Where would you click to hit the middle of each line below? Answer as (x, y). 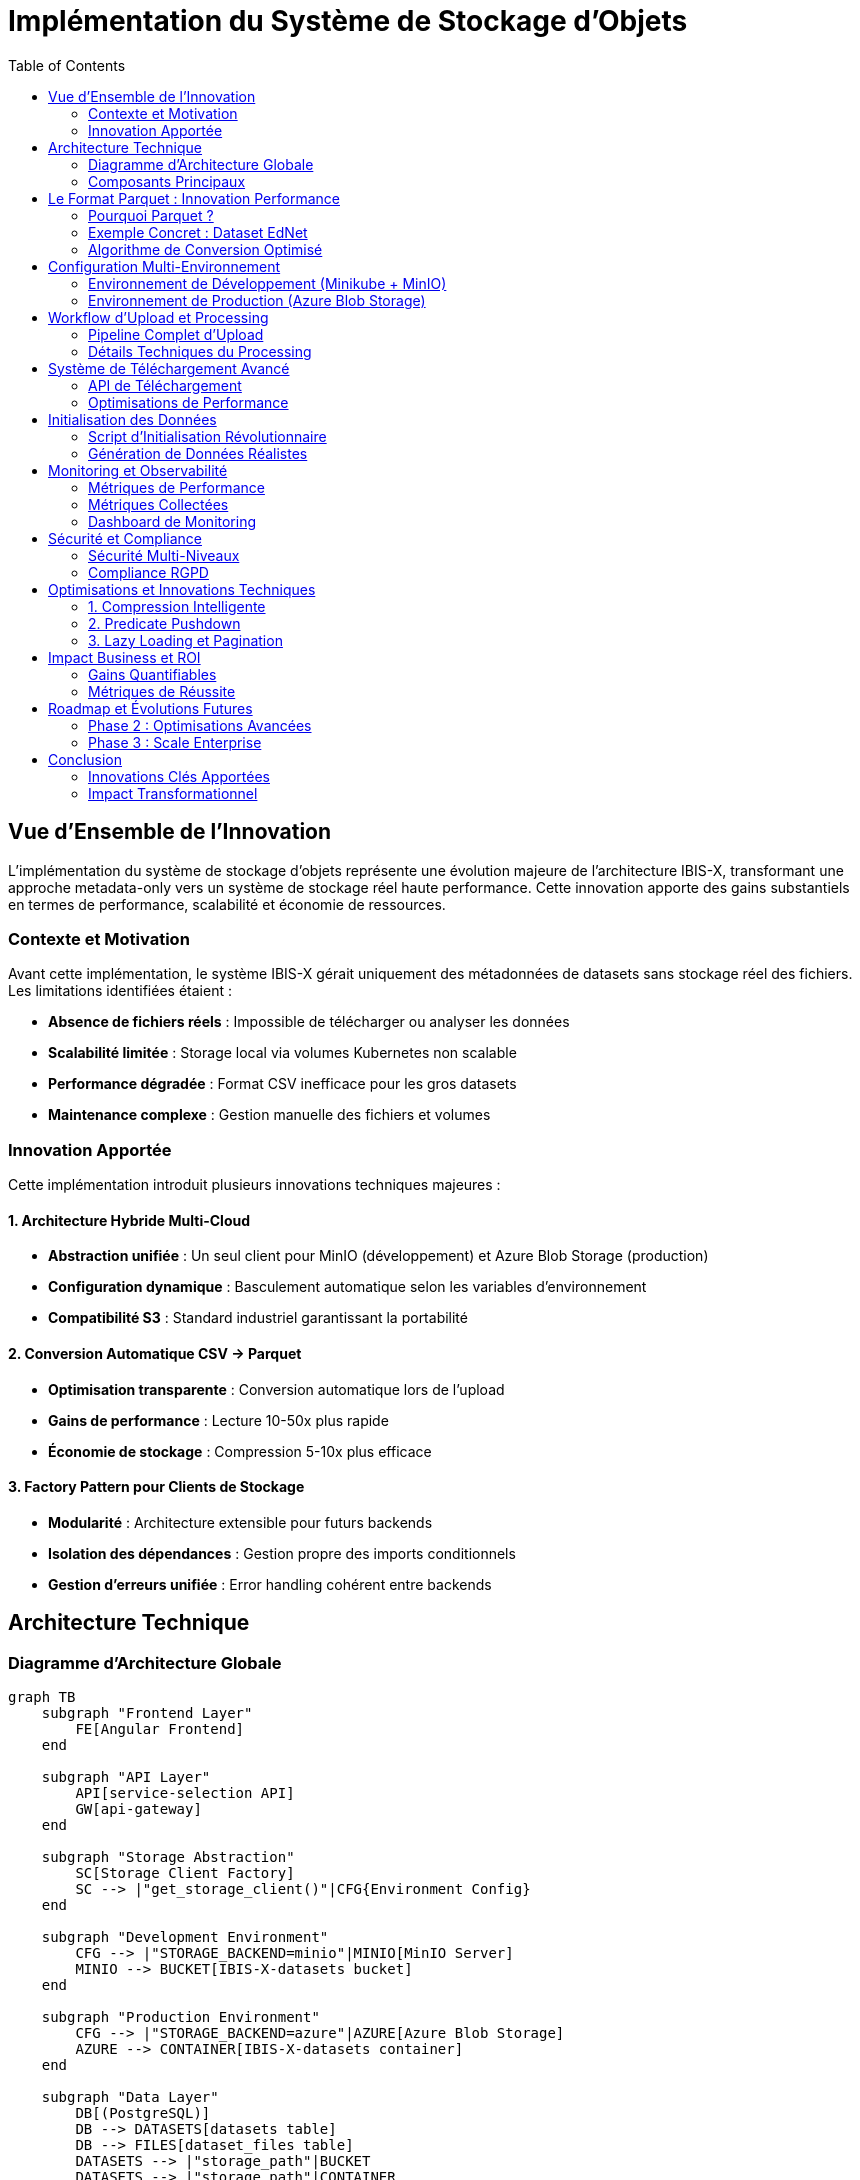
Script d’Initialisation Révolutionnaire (207, 436)
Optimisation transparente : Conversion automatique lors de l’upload (276, 1389)
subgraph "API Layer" (126, 1776)
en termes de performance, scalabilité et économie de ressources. (227, 904)
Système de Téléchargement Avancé (169, 368)
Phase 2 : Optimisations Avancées (200, 725)
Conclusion (85, 759)
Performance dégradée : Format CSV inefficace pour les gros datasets (282, 1084)
